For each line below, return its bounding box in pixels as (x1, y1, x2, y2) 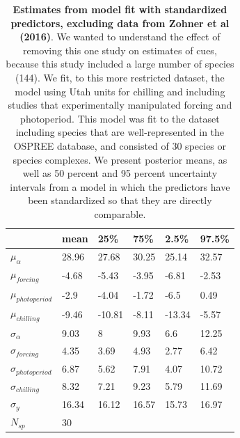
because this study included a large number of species (6, 56, 234, 71)
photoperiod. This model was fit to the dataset (20, 111, 220, 125)
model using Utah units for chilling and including (15, 84, 225, 98)
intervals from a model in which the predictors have (10, 179, 230, 194)
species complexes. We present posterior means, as (13, 152, 227, 166)
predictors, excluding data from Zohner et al (10, 15, 230, 30)
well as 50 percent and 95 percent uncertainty (22, 166, 218, 180)
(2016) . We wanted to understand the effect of (19, 29, 221, 44)
